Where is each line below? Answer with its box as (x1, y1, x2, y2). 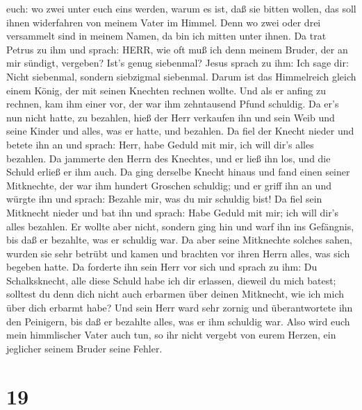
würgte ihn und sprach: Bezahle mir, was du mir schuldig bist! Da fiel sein (6, 191, 322, 206)
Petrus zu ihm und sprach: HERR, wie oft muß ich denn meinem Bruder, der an (6, 42, 348, 56)
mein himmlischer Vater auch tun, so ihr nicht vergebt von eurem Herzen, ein (6, 327, 336, 342)
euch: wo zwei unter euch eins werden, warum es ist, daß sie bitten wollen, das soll (6, 1, 356, 15)
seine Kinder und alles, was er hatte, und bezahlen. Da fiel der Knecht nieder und (6, 123, 354, 138)
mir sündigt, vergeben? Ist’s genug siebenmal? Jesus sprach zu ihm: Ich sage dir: (6, 55, 349, 70)
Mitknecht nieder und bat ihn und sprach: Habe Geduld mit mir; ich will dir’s (6, 205, 339, 219)
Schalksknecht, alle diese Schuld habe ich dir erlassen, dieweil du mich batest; (6, 273, 336, 287)
